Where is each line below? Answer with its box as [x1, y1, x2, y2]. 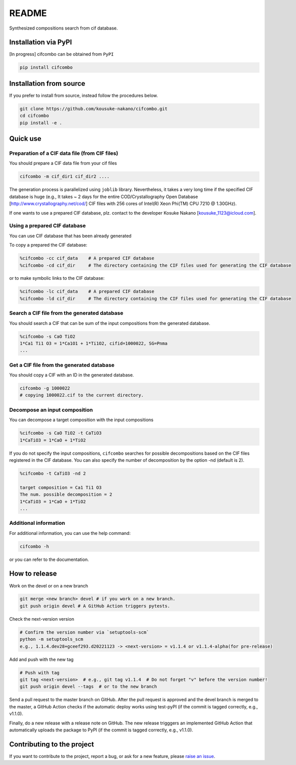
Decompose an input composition [9, 406, 93, 413]
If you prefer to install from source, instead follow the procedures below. [9, 92, 158, 98]
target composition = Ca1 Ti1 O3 [19, 484, 102, 490]
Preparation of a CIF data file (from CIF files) [9, 150, 118, 157]
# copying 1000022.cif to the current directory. [19, 393, 144, 398]
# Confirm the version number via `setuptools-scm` [19, 629, 149, 635]
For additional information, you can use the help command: [9, 530, 131, 536]
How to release [9, 569, 57, 578]
